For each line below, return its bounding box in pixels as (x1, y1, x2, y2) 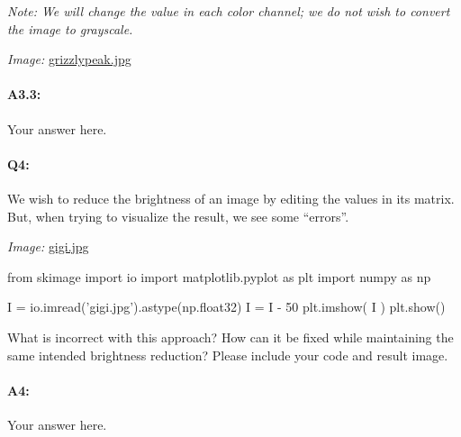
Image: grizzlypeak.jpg (7, 50, 131, 68)
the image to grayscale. (7, 19, 133, 38)
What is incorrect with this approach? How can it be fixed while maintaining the (7, 327, 454, 346)
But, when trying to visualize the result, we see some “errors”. (7, 206, 349, 225)
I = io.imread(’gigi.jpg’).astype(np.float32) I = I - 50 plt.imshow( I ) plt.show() (7, 297, 446, 316)
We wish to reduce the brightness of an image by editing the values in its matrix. (7, 188, 455, 207)
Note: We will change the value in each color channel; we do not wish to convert (7, 2, 450, 20)
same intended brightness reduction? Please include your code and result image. (7, 345, 448, 364)
